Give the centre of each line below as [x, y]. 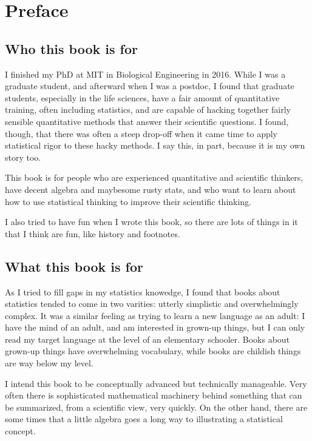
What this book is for [74, 266]
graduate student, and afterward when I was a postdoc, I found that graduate [150, 86]
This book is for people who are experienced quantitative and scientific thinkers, [154, 177]
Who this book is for [71, 48]
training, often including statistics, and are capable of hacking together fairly [148, 109]
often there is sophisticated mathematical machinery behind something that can [154, 395]
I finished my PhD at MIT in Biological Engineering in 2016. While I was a [145, 74]
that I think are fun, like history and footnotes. [93, 233]
